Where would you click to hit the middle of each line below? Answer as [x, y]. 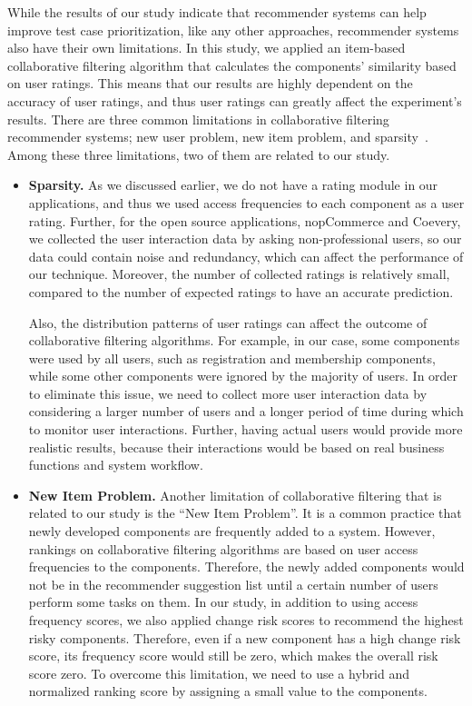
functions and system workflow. [116, 465]
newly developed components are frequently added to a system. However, [232, 531]
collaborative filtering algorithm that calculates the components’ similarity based [232, 65]
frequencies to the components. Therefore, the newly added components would [246, 567]
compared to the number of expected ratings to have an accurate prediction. [241, 291]
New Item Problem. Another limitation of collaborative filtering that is [235, 495]
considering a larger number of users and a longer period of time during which [246, 411]
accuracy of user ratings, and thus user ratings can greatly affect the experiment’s [235, 100]
